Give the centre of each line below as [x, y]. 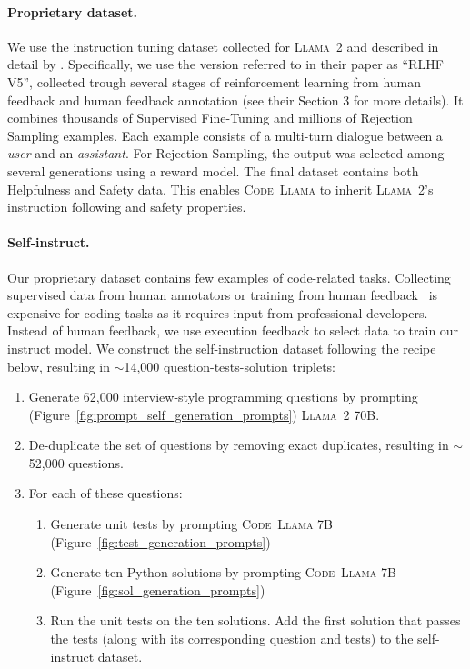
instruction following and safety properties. [127, 207]
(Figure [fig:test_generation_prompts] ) [160, 541]
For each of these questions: [105, 493]
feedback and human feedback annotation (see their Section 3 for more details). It [235, 100]
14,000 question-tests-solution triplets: [230, 366]
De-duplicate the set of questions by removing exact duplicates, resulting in [239, 445]
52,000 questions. [76, 462]
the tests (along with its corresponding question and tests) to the [232, 639]
